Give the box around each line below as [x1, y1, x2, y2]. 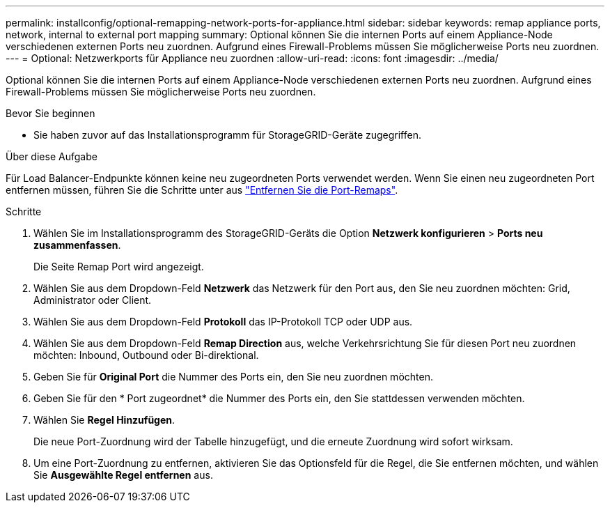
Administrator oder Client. [33, 294, 152, 306]
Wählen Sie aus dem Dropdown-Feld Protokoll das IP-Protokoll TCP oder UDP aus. [33, 316, 413, 328]
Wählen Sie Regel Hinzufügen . [33, 414, 175, 426]
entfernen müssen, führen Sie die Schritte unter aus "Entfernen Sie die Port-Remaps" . [6, 184, 398, 196]
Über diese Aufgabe [6, 151, 97, 162]
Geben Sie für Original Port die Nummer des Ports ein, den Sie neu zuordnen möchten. [33, 371, 433, 383]
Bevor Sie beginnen [6, 107, 95, 119]
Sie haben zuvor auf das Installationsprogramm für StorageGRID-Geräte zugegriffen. [33, 129, 421, 141]
